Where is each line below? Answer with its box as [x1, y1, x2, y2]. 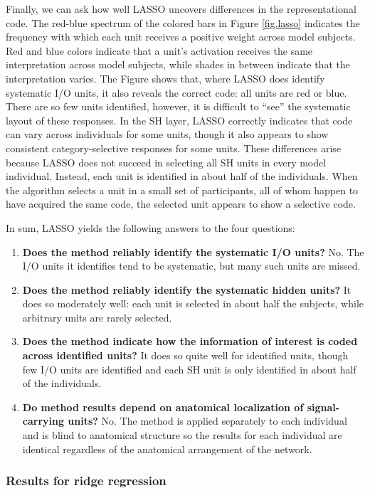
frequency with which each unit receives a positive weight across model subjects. [6, 29, 356, 44]
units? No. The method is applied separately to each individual [68, 413, 347, 428]
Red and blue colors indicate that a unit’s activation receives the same [6, 43, 313, 58]
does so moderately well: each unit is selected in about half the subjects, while [22, 296, 364, 311]
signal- [307, 399, 340, 414]
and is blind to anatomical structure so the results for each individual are [22, 428, 342, 442]
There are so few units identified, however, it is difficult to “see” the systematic [6, 99, 351, 114]
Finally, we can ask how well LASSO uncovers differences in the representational [6, 1, 356, 16]
